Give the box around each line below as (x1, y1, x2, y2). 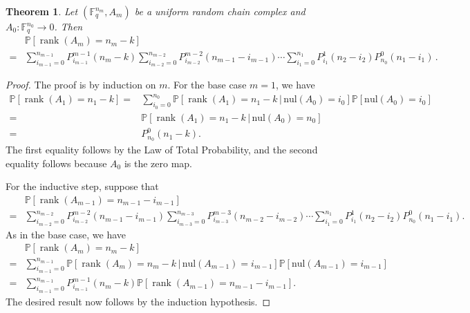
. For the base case (167, 77, 247, 92)
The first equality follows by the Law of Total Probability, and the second (6, 142, 318, 156)
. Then (54, 19, 83, 33)
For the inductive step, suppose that (6, 179, 159, 193)
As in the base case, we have (6, 227, 126, 241)
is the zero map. (124, 155, 192, 170)
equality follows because (6, 155, 107, 170)
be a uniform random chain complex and (134, 4, 305, 18)
